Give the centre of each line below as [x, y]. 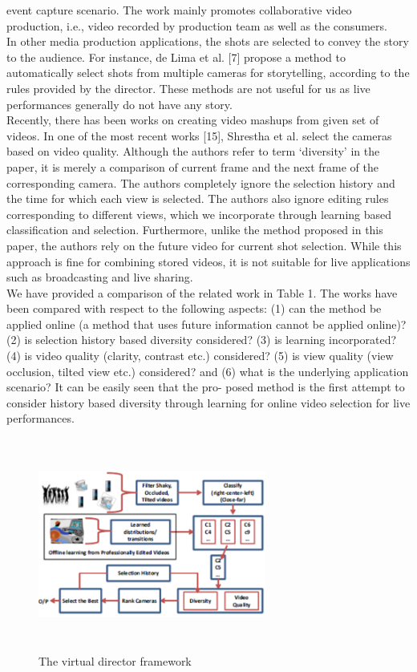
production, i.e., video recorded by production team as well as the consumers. [197, 25]
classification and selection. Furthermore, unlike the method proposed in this [195, 230]
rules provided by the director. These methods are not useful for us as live [188, 88]
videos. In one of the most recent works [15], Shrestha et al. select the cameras [199, 135]
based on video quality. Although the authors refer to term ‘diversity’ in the [193, 151]
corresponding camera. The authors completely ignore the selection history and [201, 182]
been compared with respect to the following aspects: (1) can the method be [194, 308]
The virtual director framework [115, 661]
